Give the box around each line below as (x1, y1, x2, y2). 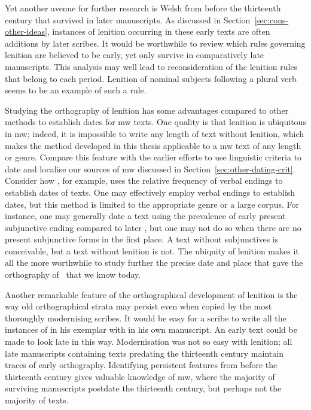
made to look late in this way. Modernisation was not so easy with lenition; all (5, 335, 292, 348)
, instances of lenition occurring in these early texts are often (47, 25, 270, 38)
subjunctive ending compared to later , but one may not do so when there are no (5, 221, 301, 233)
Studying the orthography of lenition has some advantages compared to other (5, 104, 289, 116)
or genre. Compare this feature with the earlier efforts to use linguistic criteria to (5, 151, 302, 163)
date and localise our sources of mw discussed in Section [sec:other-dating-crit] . (5, 162, 295, 175)
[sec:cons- (254, 13, 289, 26)
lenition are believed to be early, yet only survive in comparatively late (5, 48, 264, 61)
